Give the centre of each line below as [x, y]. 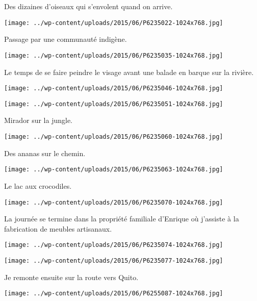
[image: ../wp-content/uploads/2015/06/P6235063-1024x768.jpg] [114, 170]
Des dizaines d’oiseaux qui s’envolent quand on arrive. [88, 6]
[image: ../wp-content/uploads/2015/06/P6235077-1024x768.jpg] [114, 261]
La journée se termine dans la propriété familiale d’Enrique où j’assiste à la [122, 219]
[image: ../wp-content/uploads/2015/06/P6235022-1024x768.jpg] [114, 23]
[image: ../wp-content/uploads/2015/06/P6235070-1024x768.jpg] [114, 202]
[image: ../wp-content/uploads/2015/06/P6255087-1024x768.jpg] [114, 294]
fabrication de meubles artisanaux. [58, 228]
